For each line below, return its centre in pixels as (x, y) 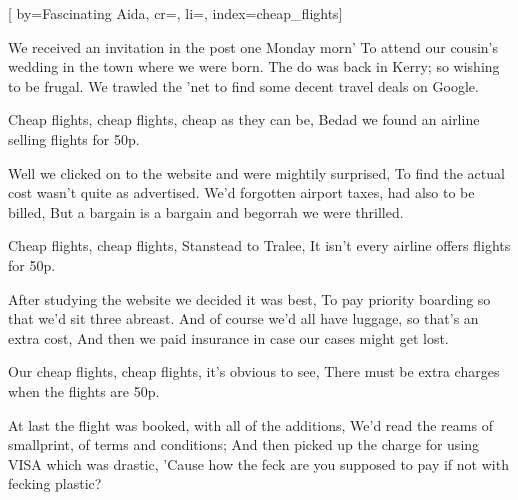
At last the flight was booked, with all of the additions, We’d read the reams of (250, 424)
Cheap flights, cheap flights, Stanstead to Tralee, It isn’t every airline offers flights (259, 245)
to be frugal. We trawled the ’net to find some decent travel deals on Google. (243, 85)
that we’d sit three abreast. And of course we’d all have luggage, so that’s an (243, 318)
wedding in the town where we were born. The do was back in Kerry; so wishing (254, 66)
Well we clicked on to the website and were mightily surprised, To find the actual (256, 172)
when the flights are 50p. (84, 390)
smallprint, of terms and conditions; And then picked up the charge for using (244, 444)
